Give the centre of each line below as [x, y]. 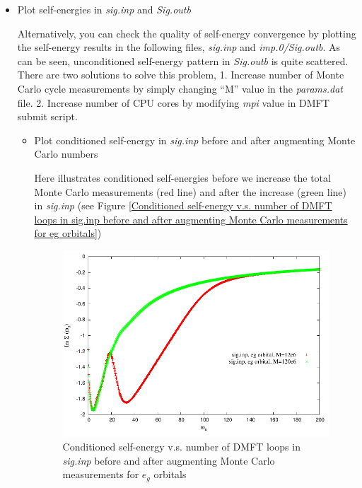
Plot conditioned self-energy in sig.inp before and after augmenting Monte [195, 140]
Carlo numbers [66, 154]
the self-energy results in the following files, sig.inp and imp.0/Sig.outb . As [179, 47]
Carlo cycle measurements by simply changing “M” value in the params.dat [180, 88]
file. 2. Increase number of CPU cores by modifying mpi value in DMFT [173, 102]
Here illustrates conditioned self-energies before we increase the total [182, 177]
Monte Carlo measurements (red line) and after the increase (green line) [191, 191]
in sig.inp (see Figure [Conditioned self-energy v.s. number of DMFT [183, 205]
